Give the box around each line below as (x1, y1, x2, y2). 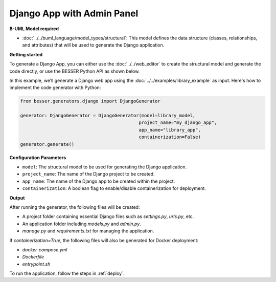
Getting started (9, 51, 43, 57)
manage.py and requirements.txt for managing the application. (22, 228, 154, 234)
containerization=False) (139, 134, 201, 140)
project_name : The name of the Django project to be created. (22, 171, 155, 177)
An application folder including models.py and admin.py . (22, 221, 142, 227)
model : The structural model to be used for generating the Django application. (22, 164, 187, 170)
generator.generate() (20, 141, 75, 147)
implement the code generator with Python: (9, 84, 101, 91)
